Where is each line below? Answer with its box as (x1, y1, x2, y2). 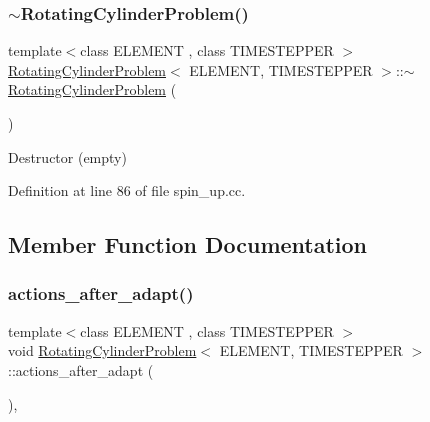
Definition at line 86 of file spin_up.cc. (8, 180, 246, 201)
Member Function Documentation (8, 229, 368, 260)
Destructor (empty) (8, 146, 127, 167)
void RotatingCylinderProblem (8, 340, 197, 361)
